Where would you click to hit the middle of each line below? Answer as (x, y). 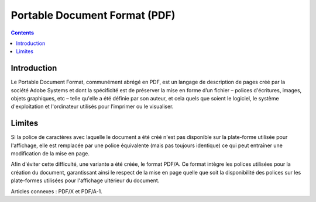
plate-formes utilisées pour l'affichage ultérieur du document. (85, 180)
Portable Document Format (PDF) (93, 15)
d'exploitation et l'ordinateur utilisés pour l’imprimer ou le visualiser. (92, 107)
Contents (23, 33)
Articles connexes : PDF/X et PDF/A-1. (56, 191)
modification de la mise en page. (50, 154)
